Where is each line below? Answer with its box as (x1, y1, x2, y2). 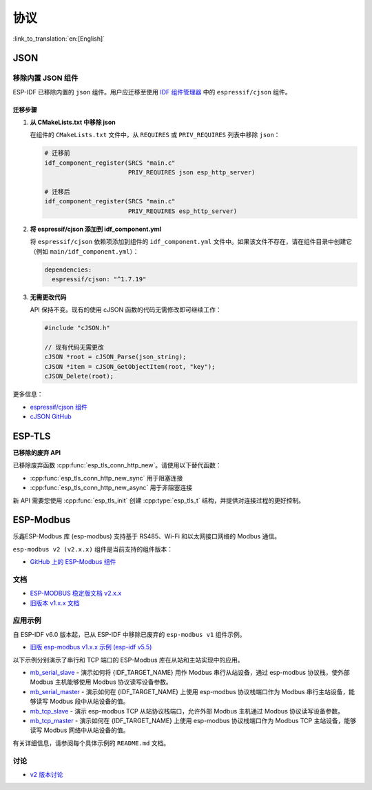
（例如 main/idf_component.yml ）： (30, 247, 139, 255)
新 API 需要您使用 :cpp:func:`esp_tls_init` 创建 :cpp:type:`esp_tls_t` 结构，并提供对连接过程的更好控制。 (12, 496, 304, 505)
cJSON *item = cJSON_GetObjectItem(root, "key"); (44, 363, 216, 370)
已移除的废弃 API (12, 448, 61, 456)
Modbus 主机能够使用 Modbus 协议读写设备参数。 (30, 678, 172, 686)
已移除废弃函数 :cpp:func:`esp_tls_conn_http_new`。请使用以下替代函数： (12, 461, 222, 469)
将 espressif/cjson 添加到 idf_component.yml (30, 225, 162, 233)
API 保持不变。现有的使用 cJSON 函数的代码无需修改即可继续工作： (30, 305, 222, 314)
